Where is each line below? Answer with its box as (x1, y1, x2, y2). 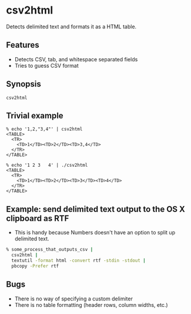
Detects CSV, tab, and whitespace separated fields (14, 55, 138, 62)
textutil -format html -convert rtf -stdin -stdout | (11, 257, 146, 263)
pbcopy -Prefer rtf (11, 263, 59, 269)
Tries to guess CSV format (14, 62, 79, 69)
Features (6, 40, 39, 50)
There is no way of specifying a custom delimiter (14, 295, 133, 302)
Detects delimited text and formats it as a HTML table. (6, 23, 137, 30)
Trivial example (6, 110, 63, 121)
